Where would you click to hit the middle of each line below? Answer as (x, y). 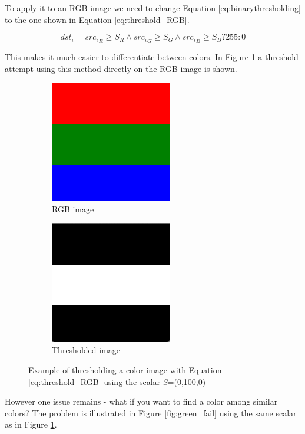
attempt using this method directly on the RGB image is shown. (121, 69)
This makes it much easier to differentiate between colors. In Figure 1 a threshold (152, 57)
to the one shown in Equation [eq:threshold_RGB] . (97, 19)
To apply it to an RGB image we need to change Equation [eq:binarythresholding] (153, 8)
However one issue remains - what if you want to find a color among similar (141, 401)
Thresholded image (86, 350)
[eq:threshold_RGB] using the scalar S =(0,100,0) (117, 381)
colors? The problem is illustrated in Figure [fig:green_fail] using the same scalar (151, 412)
